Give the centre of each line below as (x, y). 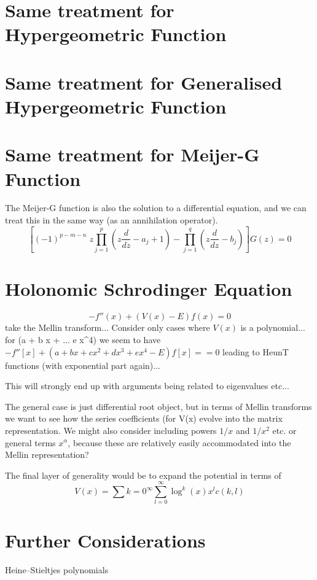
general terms (30, 442)
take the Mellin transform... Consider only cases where (108, 327)
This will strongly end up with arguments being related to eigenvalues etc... (147, 386)
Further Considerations (105, 540)
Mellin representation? (47, 454)
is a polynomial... (273, 327)
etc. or (284, 430)
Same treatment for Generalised (144, 82)
